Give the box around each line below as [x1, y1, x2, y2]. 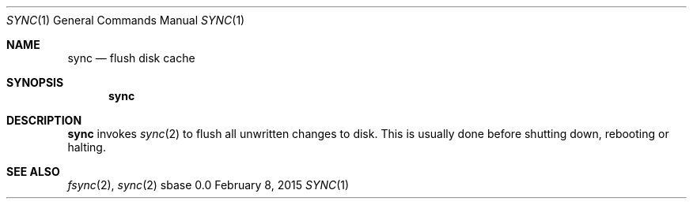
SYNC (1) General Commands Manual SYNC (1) [6, 13, 245, 27]
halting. [67, 140, 106, 154]
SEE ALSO [6, 165, 60, 178]
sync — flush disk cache [67, 51, 195, 65]
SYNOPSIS [6, 76, 64, 89]
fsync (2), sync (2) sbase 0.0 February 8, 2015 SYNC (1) [67, 178, 350, 192]
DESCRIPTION [6, 114, 82, 127]
